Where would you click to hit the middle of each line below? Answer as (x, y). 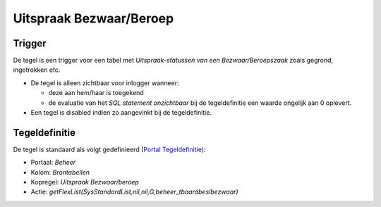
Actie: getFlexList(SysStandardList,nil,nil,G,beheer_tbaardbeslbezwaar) (135, 192)
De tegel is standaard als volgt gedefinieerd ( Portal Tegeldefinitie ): (109, 149)
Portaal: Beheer (53, 163)
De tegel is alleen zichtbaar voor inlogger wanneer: (105, 83)
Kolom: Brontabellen (60, 172)
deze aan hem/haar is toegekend (96, 93)
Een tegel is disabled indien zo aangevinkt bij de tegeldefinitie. (121, 113)
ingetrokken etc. (37, 70)
